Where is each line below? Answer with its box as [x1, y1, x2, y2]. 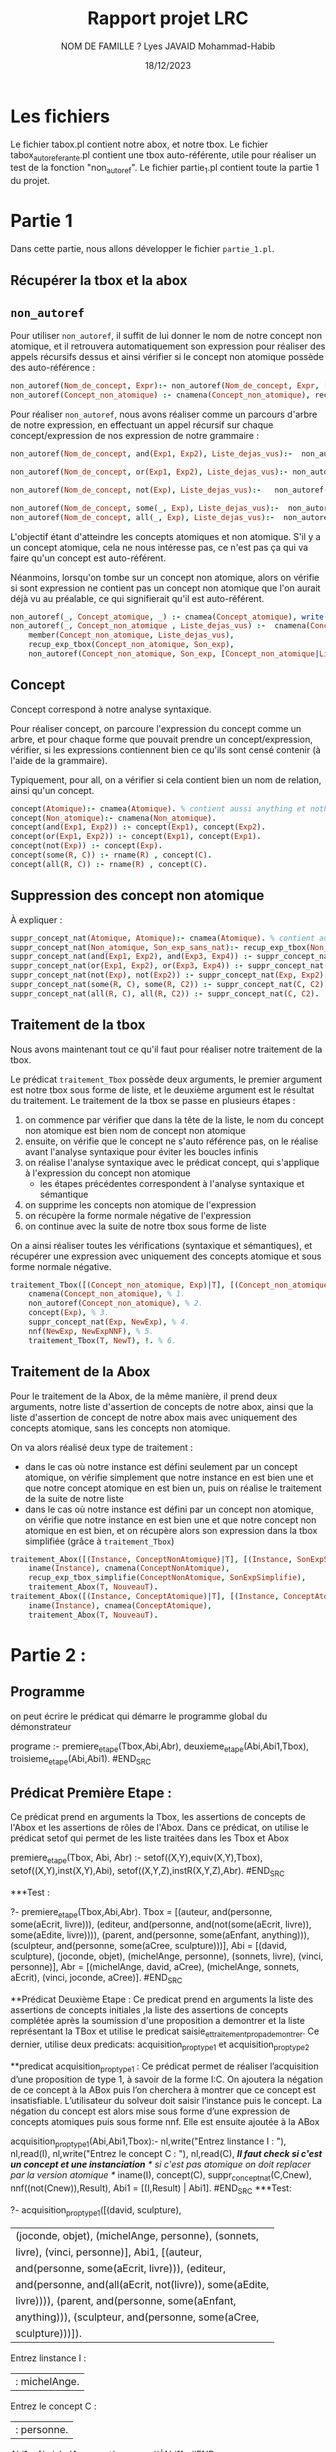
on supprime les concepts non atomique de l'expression [24, 1198, 257, 1211]
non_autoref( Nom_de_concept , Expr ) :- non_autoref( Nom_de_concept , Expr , [10, 381, 320, 391]
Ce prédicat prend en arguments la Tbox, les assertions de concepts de [10, 1811, 306, 1823]
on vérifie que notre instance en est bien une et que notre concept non [24, 1513, 317, 1526]
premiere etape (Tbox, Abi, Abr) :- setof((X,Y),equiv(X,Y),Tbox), [10, 1852, 263, 1866]
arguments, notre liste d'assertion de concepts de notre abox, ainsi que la [10, 1400, 314, 1412]
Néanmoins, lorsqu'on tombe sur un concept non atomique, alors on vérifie [10, 571, 320, 583]
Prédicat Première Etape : [10, 1784, 173, 1801]
